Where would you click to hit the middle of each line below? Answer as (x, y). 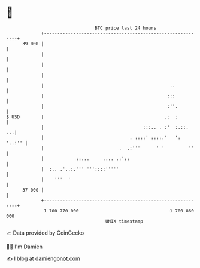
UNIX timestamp (124, 221)
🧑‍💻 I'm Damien (25, 247)
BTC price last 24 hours (126, 28)
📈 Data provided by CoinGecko (45, 233)
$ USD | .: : (92, 117)
